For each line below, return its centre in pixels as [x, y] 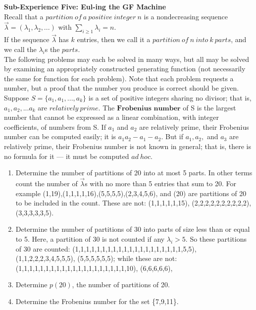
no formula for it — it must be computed [67, 156]
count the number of [47, 183]
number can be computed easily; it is [60, 136]
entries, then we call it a [114, 39]
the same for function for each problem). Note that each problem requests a [119, 78]
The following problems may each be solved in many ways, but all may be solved [127, 59]
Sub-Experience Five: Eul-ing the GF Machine [85, 6]
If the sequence [27, 39]
